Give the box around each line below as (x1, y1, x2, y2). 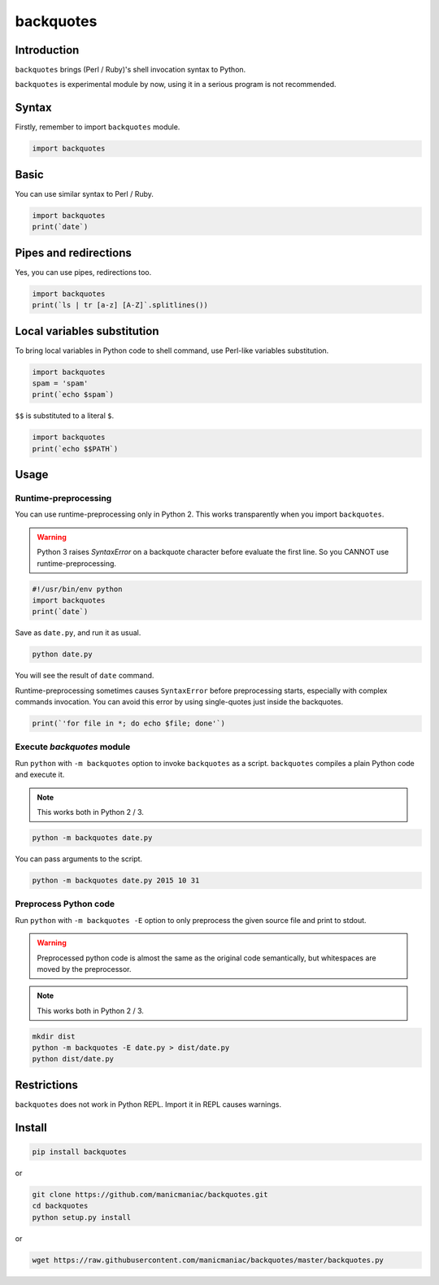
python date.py (32, 650, 93, 659)
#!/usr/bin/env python (32, 584, 123, 594)
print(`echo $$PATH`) (32, 444, 119, 453)
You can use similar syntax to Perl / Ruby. (15, 189, 154, 198)
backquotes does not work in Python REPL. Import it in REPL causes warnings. (15, 1099, 282, 1109)
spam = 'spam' (32, 378, 89, 388)
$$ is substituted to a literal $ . (15, 411, 114, 420)
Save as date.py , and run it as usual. (15, 628, 141, 638)
